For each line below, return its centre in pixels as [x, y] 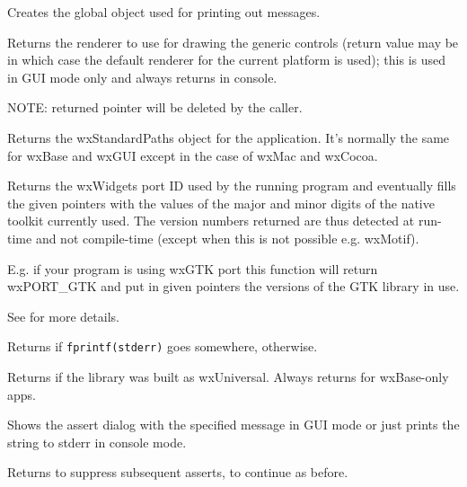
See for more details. [63, 316]
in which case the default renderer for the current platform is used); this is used [227, 60]
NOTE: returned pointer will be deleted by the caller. [155, 107]
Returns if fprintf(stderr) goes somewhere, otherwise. [163, 346]
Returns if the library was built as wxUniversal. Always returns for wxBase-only [228, 376]
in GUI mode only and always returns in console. [142, 77]
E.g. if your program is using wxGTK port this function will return [193, 268]
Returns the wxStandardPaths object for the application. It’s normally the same [229, 137]
